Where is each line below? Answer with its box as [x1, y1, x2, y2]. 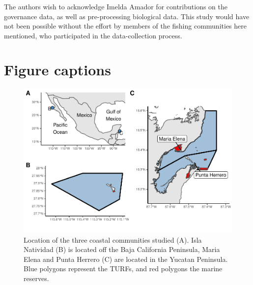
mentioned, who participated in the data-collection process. [4, 30, 182, 40]
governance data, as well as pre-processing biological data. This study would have [4, 11, 250, 21]
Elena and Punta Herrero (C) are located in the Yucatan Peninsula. [24, 253, 228, 264]
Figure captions [4, 59, 111, 79]
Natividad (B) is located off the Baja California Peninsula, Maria [24, 244, 220, 254]
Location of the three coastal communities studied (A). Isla [24, 234, 202, 245]
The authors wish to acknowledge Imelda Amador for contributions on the [4, 1, 227, 11]
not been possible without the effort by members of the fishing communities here [4, 21, 247, 31]
